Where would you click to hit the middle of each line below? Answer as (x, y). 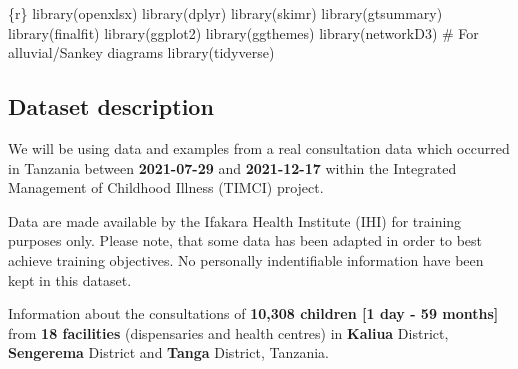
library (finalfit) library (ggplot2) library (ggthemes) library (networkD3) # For (243, 32)
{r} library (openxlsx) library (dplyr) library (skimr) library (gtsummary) (225, 13)
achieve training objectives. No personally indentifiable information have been (246, 259)
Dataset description (111, 106)
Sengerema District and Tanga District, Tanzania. (168, 352)
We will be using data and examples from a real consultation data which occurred (259, 147)
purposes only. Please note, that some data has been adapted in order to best (245, 240)
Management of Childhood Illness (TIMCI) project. (166, 187)
